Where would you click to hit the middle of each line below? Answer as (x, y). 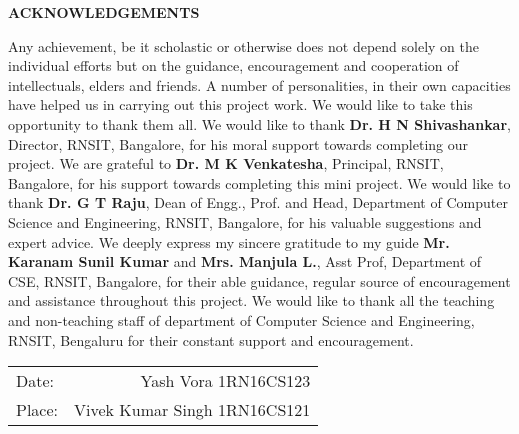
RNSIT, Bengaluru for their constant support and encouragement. (211, 339)
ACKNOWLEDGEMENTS (104, 12)
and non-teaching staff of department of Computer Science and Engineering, (241, 319)
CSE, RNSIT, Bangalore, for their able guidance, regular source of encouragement (259, 280)
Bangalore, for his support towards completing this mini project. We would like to (259, 182)
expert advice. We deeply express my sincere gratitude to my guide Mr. (229, 241)
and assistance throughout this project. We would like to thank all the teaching (251, 300)
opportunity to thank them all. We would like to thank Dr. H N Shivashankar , (259, 123)
